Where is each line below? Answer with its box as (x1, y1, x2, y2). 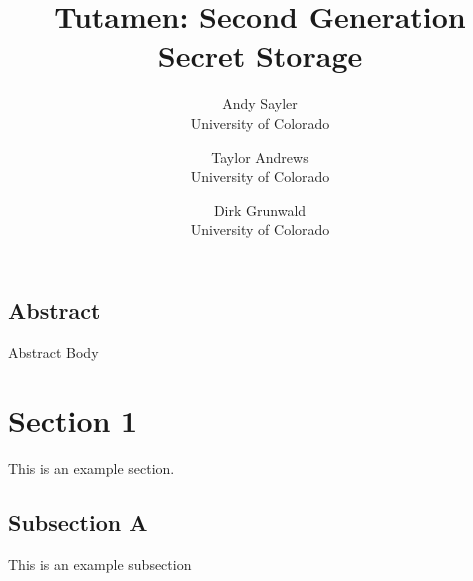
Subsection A (8, 507, 148, 538)
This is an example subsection (8, 554, 192, 575)
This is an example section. (8, 458, 175, 479)
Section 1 (8, 400, 138, 441)
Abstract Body (8, 341, 99, 362)
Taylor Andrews (211, 146, 309, 167)
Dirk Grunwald (213, 199, 307, 220)
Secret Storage (157, 35, 363, 76)
